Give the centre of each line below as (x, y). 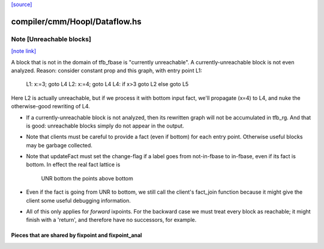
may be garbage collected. (59, 145)
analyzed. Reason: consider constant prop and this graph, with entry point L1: (106, 70)
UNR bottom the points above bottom (87, 178)
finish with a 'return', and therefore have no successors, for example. (111, 220)
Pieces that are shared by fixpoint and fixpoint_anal (76, 235)
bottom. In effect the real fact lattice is (73, 165)
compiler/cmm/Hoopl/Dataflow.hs (76, 21)
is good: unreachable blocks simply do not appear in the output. (105, 126)
